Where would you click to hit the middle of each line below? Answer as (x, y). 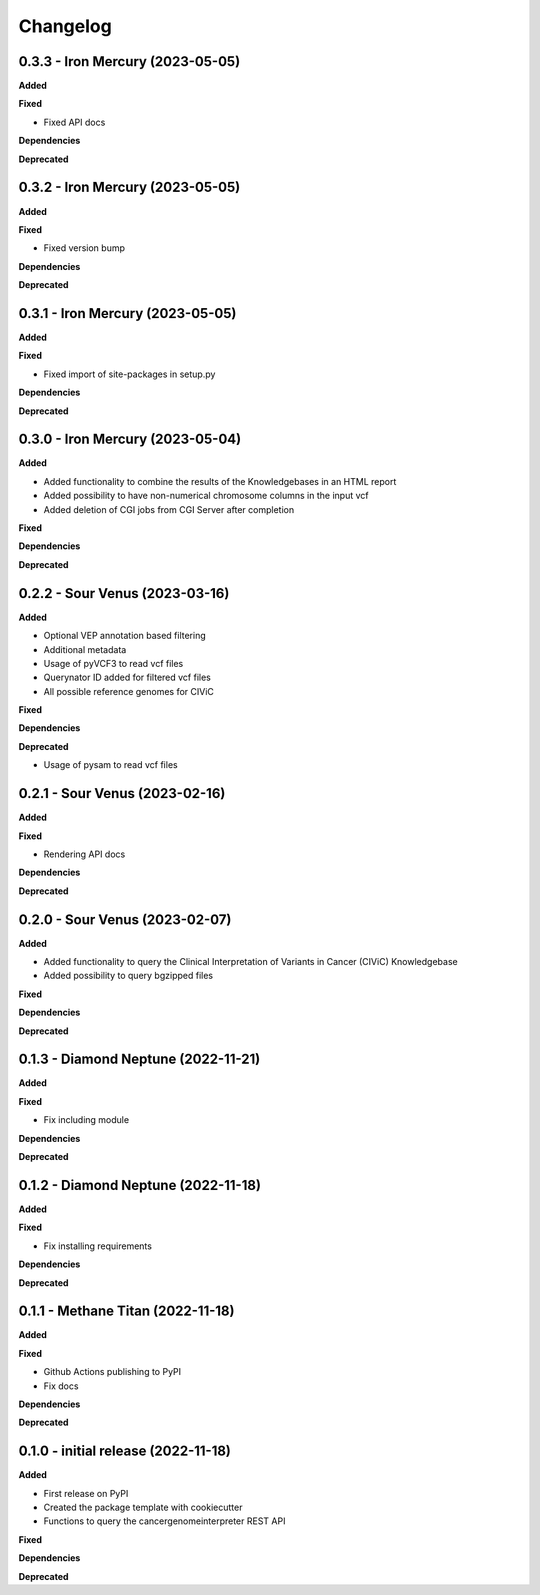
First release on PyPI (86, 1493)
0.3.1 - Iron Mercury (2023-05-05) (127, 313)
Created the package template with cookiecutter (143, 1507)
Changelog (65, 26)
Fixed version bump (84, 248)
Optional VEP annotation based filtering (124, 636)
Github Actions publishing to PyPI (112, 1372)
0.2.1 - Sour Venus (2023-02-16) (122, 793)
